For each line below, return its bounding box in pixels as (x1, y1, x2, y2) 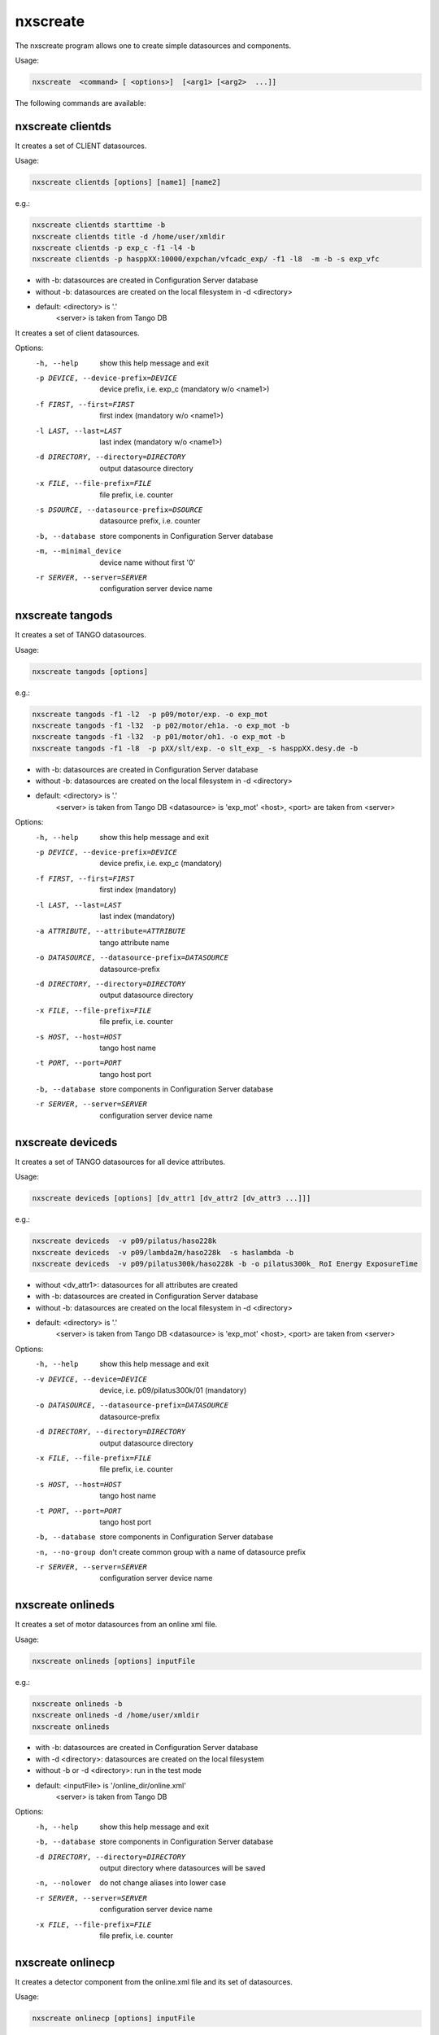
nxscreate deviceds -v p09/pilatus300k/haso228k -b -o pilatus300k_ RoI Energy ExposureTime (32, 1258, 419, 1268)
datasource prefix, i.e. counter (99, 516, 201, 526)
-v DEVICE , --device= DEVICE (35, 1374, 148, 1384)
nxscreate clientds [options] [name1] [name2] (32, 177, 221, 187)
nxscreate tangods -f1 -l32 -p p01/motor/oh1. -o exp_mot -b (32, 733, 285, 742)
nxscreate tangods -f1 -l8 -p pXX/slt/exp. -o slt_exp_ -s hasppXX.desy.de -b (32, 743, 359, 753)
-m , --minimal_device (35, 546, 122, 556)
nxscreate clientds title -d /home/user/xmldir (32, 232, 225, 241)
